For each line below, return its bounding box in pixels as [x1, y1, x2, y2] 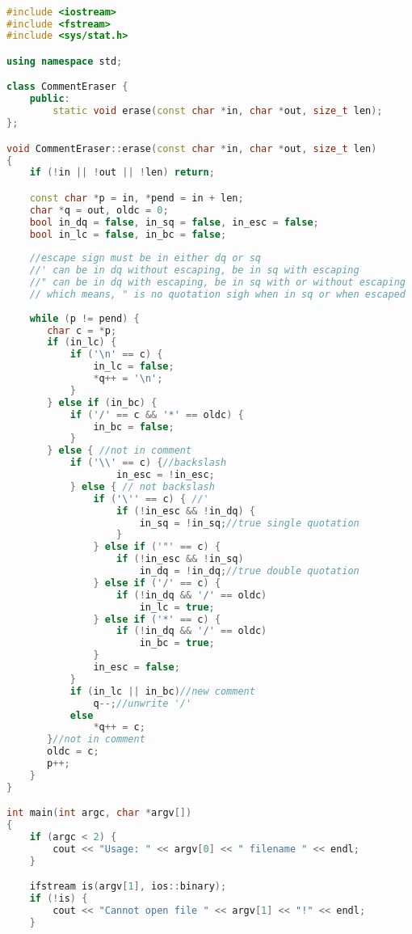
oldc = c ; [47, 746, 99, 758]
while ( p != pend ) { [29, 312, 140, 324]
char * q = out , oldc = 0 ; [29, 204, 169, 216]
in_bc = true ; [139, 637, 215, 649]
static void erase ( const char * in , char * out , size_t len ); [53, 105, 383, 117]
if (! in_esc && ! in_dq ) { [116, 505, 255, 517]
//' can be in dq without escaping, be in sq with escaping [29, 264, 359, 277]
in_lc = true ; [139, 601, 215, 613]
